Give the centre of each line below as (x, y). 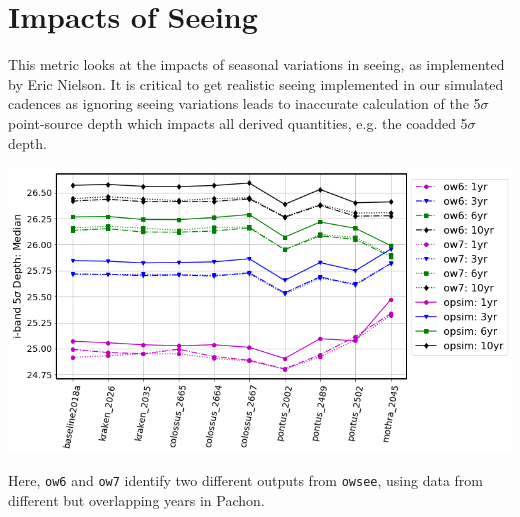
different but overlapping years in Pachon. (136, 499)
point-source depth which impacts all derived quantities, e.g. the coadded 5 (238, 122)
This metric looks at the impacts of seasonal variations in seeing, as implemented (256, 64)
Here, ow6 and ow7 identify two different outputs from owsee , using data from (246, 480)
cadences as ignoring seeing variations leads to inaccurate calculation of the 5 (244, 103)
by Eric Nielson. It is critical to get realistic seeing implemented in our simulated (256, 83)
